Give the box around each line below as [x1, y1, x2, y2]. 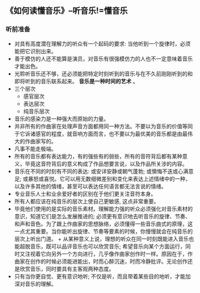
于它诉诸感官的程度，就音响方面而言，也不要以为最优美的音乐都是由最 [14, 130, 188, 137]
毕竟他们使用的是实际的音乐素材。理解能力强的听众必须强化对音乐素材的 [14, 205, 193, 212]
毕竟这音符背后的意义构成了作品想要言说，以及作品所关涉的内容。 [25, 160, 188, 167]
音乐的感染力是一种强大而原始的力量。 [14, 115, 109, 122]
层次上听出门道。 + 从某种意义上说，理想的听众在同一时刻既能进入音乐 [14, 235, 189, 242]
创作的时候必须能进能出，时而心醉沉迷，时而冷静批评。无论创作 [30, 258, 188, 265]
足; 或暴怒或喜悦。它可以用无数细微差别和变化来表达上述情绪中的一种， [14, 175, 191, 182]
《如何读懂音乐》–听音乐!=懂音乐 [5, 5, 128, 16]
